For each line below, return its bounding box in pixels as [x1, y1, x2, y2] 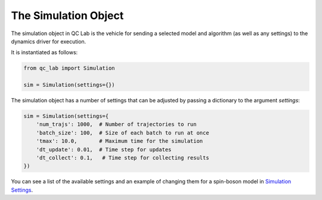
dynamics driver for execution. [11, 37, 86, 45]
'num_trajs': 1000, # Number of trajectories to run [36, 121, 197, 128]
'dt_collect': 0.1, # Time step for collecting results [36, 155, 209, 161]
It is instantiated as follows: [11, 49, 78, 56]
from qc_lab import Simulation [23, 65, 116, 71]
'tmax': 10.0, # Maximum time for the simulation [36, 137, 203, 145]
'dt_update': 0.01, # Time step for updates [36, 146, 172, 153]
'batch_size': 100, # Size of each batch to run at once [36, 129, 209, 136]
